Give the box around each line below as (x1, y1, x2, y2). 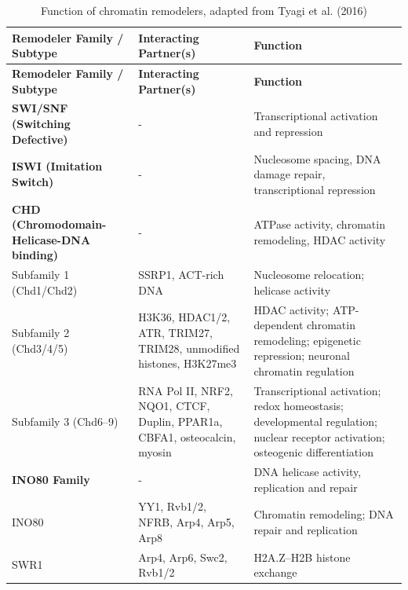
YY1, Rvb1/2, (138, 498, 206, 515)
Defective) (12, 130, 68, 147)
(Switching (12, 115, 71, 132)
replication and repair (253, 478, 358, 495)
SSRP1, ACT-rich (138, 266, 224, 283)
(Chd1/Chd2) (12, 281, 78, 298)
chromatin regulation (253, 362, 355, 379)
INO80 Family (12, 471, 90, 487)
